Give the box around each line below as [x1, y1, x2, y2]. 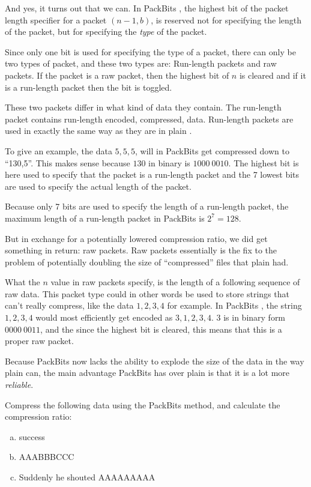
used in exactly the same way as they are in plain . [5, 124, 192, 137]
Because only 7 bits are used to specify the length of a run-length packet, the [5, 200, 289, 213]
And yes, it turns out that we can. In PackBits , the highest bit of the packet [5, 2, 289, 14]
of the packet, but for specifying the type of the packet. [5, 25, 207, 38]
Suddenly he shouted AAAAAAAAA [19, 471, 155, 483]
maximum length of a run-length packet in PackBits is [5, 211, 205, 224]
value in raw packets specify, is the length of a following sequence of [50, 276, 300, 288]
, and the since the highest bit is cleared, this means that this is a [40, 322, 282, 335]
